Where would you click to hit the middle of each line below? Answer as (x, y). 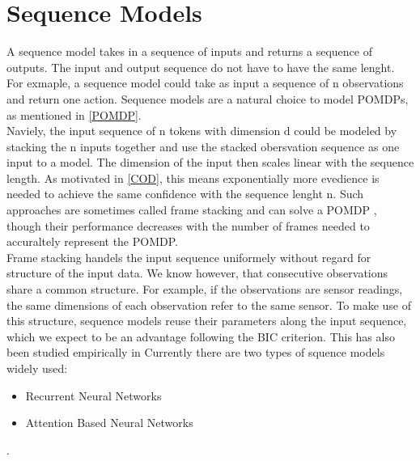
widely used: (37, 368)
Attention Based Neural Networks (109, 423)
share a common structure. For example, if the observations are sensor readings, (205, 289)
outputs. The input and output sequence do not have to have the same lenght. (201, 67)
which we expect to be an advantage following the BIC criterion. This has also (201, 336)
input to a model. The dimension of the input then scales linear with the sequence (210, 162)
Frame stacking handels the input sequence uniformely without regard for (189, 257)
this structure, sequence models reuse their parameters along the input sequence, (207, 321)
